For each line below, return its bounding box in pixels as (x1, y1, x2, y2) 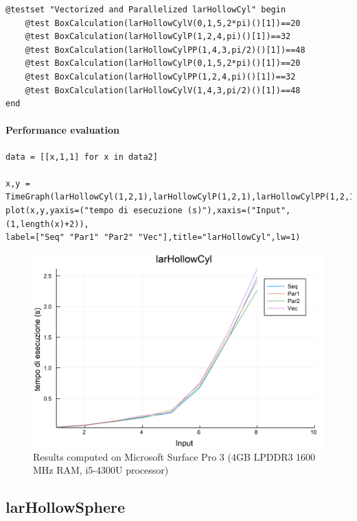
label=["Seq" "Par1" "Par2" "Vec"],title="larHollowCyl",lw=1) (5, 232, 301, 243)
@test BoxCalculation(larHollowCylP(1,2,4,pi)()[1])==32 (25, 32, 291, 42)
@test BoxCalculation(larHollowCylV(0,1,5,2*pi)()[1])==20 (25, 18, 301, 28)
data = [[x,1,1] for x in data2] (5, 152, 158, 162)
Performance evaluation (5, 123, 120, 137)
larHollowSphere (5, 496, 125, 518)
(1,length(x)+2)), (5, 219, 89, 229)
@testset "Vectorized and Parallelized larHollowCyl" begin (5, 5, 286, 14)
